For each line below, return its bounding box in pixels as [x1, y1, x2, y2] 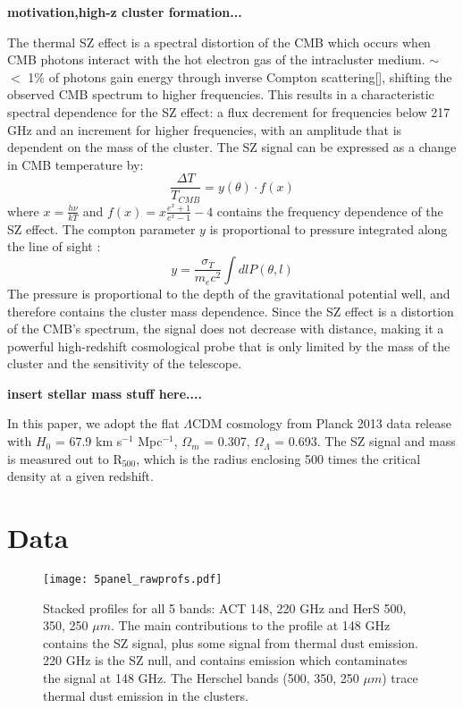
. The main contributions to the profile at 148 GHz [110, 616, 391, 635]
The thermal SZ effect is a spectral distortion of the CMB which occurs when [7, 32, 431, 51]
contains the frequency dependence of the [216, 201, 443, 220]
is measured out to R [7, 449, 122, 468]
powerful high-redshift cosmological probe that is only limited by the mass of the [7, 336, 450, 355]
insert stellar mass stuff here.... [7, 383, 202, 402]
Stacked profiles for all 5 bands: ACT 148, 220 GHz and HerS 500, [43, 598, 407, 617]
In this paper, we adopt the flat [7, 414, 180, 433]
